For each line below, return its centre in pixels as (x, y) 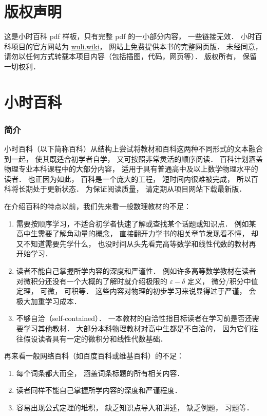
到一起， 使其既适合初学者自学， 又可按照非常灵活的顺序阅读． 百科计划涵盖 (133, 158)
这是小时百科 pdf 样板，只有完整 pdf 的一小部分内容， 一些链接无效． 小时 (130, 36)
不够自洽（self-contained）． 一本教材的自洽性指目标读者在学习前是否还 (134, 318)
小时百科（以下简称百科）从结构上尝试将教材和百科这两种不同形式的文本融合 (133, 149)
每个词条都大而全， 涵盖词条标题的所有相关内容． (100, 373)
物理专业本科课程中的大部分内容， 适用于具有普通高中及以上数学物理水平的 (131, 169)
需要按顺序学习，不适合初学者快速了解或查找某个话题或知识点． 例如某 (136, 223)
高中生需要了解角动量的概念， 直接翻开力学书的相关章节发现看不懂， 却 (137, 233)
